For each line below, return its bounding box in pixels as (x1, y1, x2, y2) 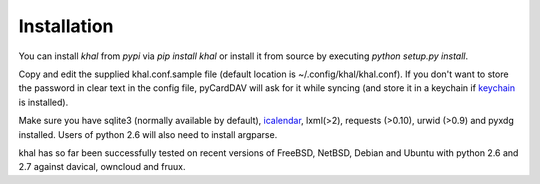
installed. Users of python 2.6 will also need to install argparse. (18, 128, 278, 140)
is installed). (18, 96, 69, 108)
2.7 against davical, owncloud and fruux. (18, 161, 186, 173)
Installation (18, 15, 114, 37)
